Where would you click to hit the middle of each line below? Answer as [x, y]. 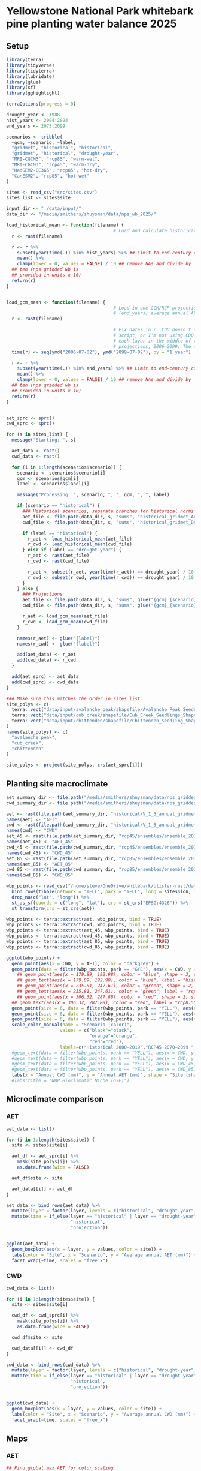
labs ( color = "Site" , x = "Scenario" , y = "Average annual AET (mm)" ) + [104, 1255]
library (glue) [24, 82]
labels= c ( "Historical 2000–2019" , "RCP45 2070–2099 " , [128, 1047]
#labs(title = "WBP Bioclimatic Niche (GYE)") [71, 1081]
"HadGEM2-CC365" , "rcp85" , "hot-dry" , [60, 170]
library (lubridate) [31, 76]
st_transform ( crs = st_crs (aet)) [53, 908]
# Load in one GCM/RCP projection [156, 308]
